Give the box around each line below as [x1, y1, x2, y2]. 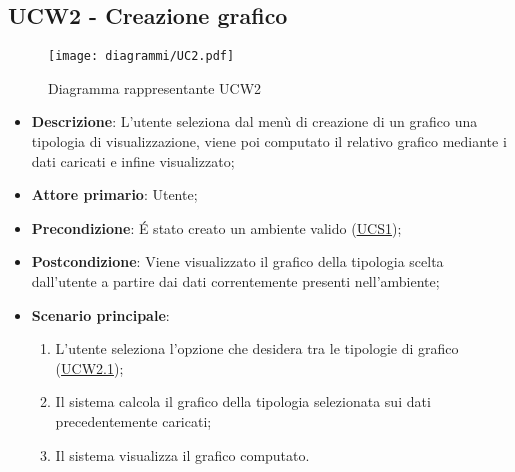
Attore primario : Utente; [31, 184, 198, 205]
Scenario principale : [31, 304, 170, 325]
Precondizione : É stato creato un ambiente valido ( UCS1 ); [31, 217, 402, 238]
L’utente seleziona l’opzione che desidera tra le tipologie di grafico [55, 338, 459, 359]
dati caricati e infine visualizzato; [31, 150, 235, 171]
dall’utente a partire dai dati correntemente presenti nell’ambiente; [31, 271, 440, 292]
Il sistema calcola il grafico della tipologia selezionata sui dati [55, 391, 431, 412]
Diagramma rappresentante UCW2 [48, 77, 262, 98]
